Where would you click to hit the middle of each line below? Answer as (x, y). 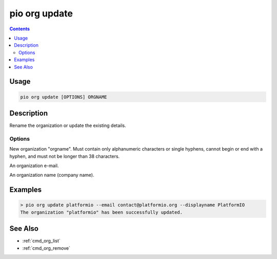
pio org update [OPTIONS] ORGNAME (64, 97)
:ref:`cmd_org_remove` (46, 248)
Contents (20, 29)
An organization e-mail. (34, 165)
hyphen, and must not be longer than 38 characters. (65, 156)
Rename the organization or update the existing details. (68, 125)
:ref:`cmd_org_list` (42, 241)
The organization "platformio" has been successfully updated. (102, 212)
